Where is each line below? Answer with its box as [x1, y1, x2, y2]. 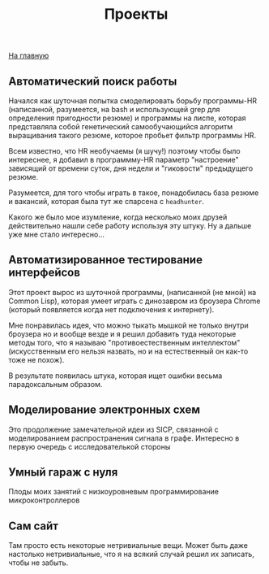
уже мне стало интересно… [8, 229, 105, 239]
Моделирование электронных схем [8, 403, 201, 417]
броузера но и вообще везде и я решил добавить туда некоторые [8, 328, 237, 338]
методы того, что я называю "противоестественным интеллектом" [8, 337, 241, 347]
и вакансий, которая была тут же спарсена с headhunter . [8, 197, 205, 206]
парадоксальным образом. [8, 379, 103, 389]
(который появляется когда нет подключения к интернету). [8, 304, 215, 314]
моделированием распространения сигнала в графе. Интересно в [8, 433, 240, 443]
